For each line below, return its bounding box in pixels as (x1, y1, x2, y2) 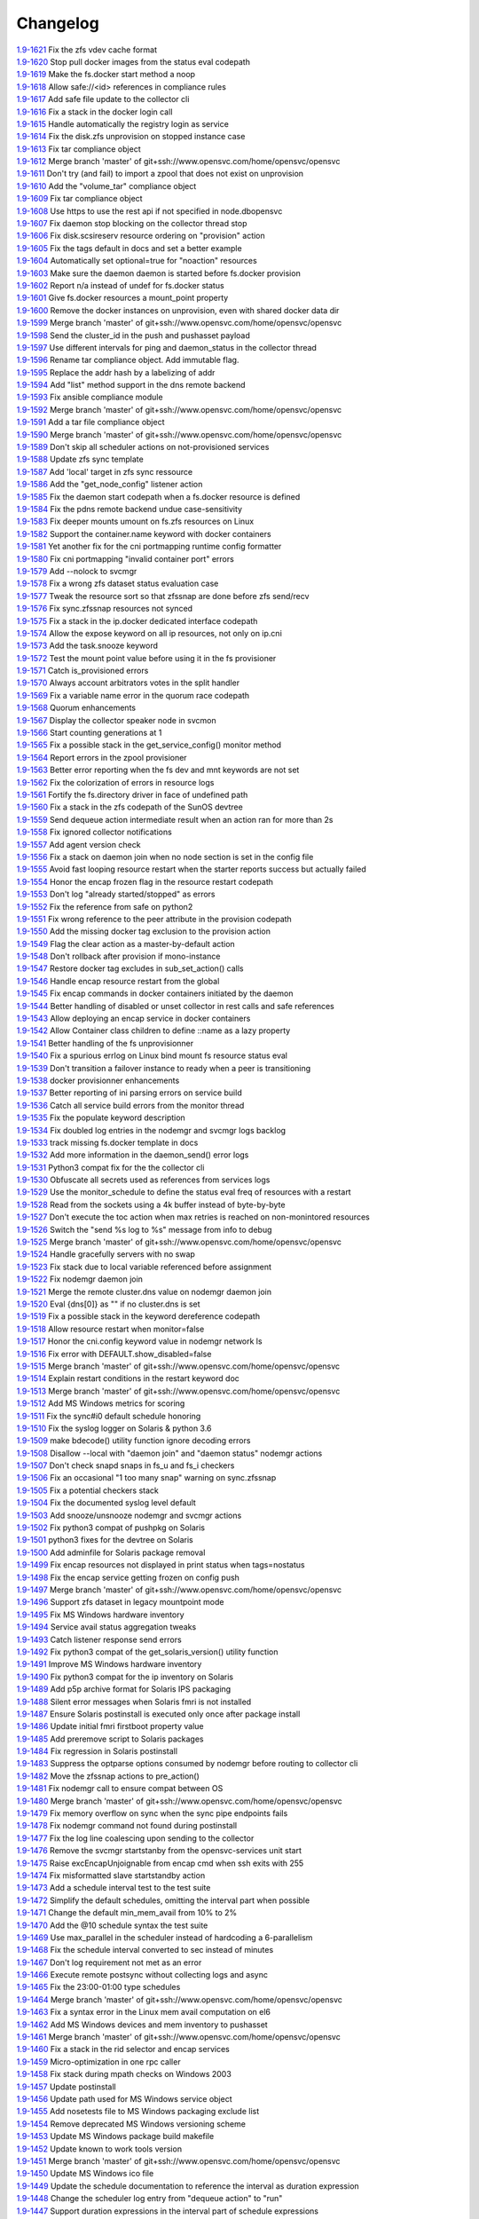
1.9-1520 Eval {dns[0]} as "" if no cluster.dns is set (16, 1299, 200, 1309)
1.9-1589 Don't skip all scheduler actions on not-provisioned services (16, 442, 270, 453)
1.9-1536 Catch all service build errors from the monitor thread (16, 1100, 245, 1110)
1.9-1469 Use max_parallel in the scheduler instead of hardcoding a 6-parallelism (16, 1931, 313, 1943)
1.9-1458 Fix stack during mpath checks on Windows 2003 (16, 2069, 232, 2080)
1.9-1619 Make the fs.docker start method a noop (16, 69, 195, 80)
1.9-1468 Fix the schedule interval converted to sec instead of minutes (16, 1945, 274, 1955)
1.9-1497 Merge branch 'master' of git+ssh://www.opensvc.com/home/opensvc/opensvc (16, 1584, 342, 1595)
